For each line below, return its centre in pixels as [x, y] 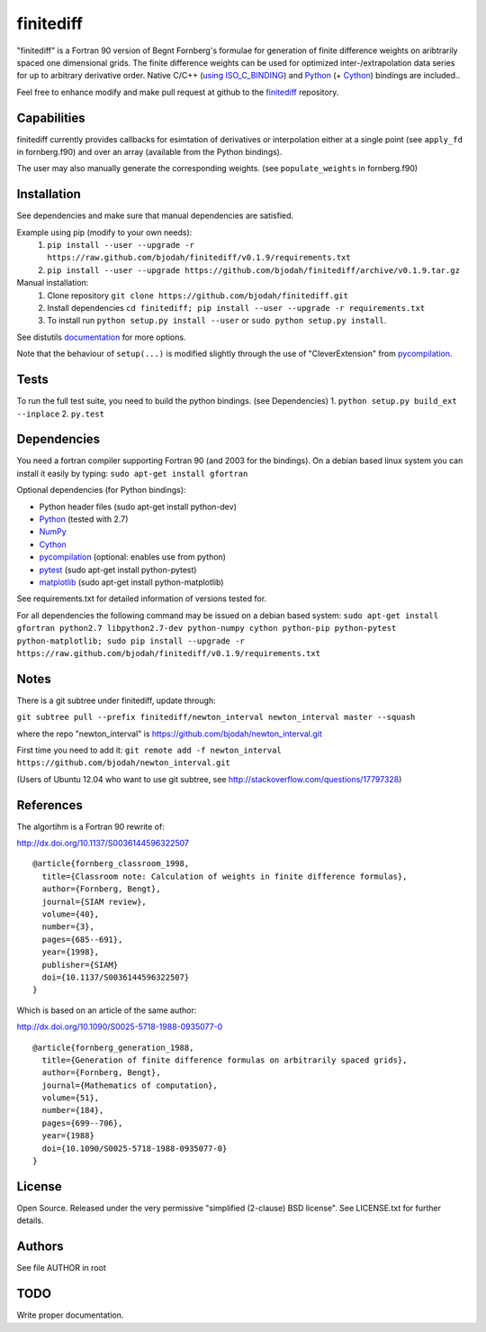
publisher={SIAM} [80, 965]
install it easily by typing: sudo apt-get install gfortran [132, 473]
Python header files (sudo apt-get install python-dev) [138, 506]
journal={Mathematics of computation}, [130, 1085]
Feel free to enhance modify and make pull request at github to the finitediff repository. [178, 92]
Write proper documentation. [70, 1315]
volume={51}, [71, 1098]
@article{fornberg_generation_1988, [113, 1047]
